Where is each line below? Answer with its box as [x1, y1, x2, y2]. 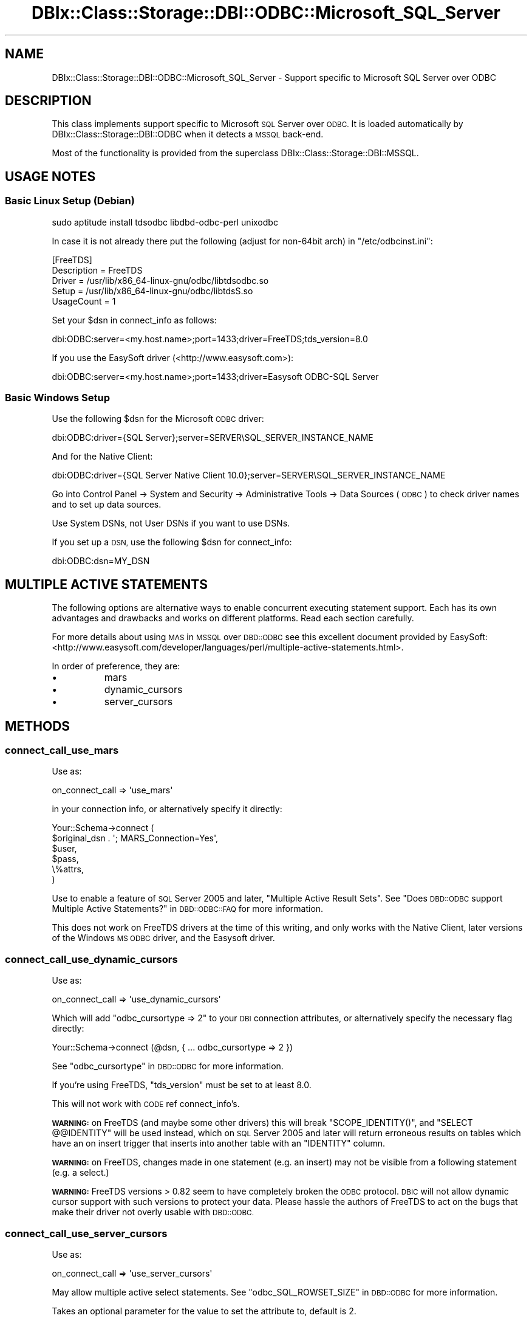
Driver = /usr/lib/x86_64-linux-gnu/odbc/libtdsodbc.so [52, 275, 269, 286]
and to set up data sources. [52, 499, 162, 510]
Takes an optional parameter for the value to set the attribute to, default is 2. [52, 1305, 356, 1316]
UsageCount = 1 [52, 295, 116, 306]
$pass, [52, 854, 79, 864]
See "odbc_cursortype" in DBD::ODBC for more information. [52, 1061, 284, 1072]
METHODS [5, 718, 70, 734]
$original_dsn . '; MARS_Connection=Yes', [52, 833, 219, 844]
